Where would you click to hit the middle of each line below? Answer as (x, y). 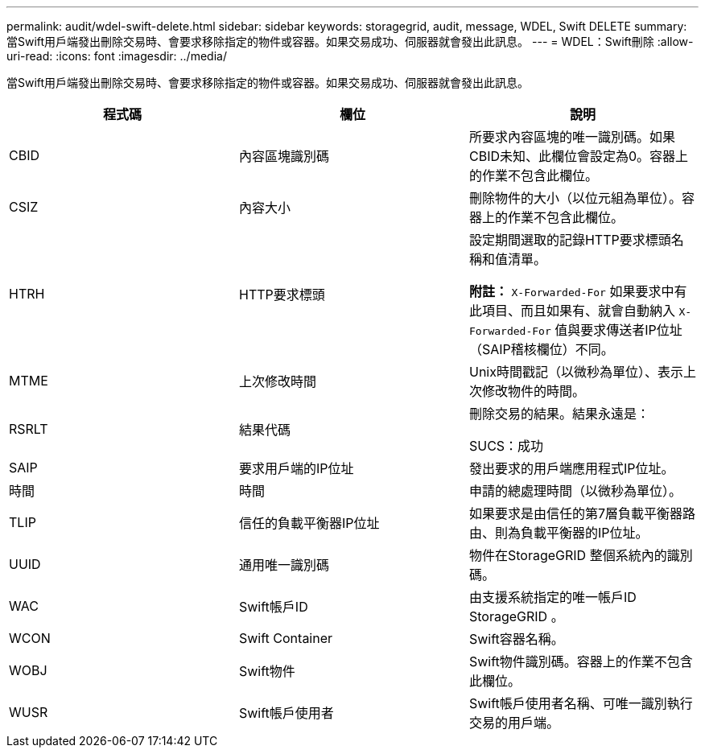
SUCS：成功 (506, 446)
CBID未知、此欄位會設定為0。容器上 (579, 156)
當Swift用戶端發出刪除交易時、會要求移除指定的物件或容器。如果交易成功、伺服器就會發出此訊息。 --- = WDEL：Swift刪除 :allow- (350, 41)
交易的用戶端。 (514, 723)
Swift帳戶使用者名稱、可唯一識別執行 (581, 703)
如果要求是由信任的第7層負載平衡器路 (582, 513)
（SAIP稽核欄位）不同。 (541, 349)
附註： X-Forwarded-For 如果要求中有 (578, 291)
